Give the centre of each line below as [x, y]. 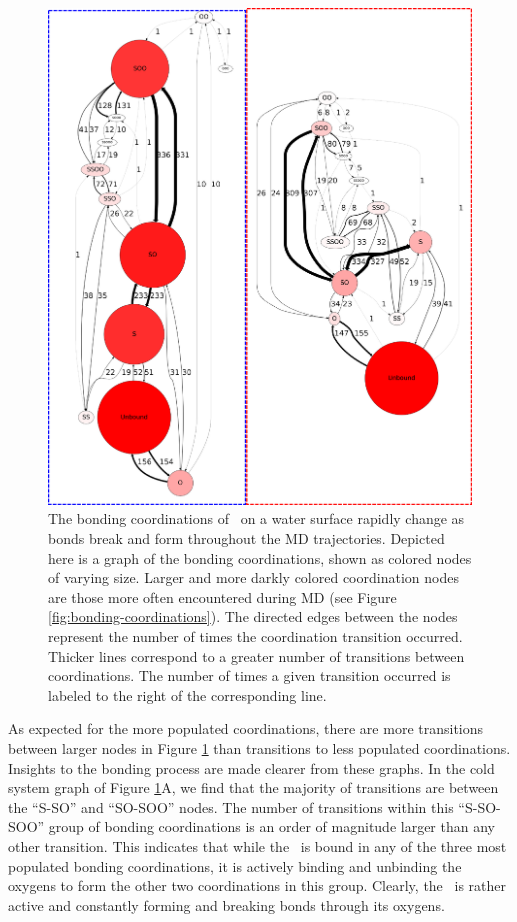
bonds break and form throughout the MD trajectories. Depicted [246, 538]
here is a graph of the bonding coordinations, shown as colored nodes [260, 557]
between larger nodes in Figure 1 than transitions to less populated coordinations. [259, 747]
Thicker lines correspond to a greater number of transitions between [256, 655]
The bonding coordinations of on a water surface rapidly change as [256, 518]
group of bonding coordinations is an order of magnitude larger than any [271, 826]
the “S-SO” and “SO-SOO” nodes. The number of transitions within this [231, 806]
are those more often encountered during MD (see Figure [222, 596]
